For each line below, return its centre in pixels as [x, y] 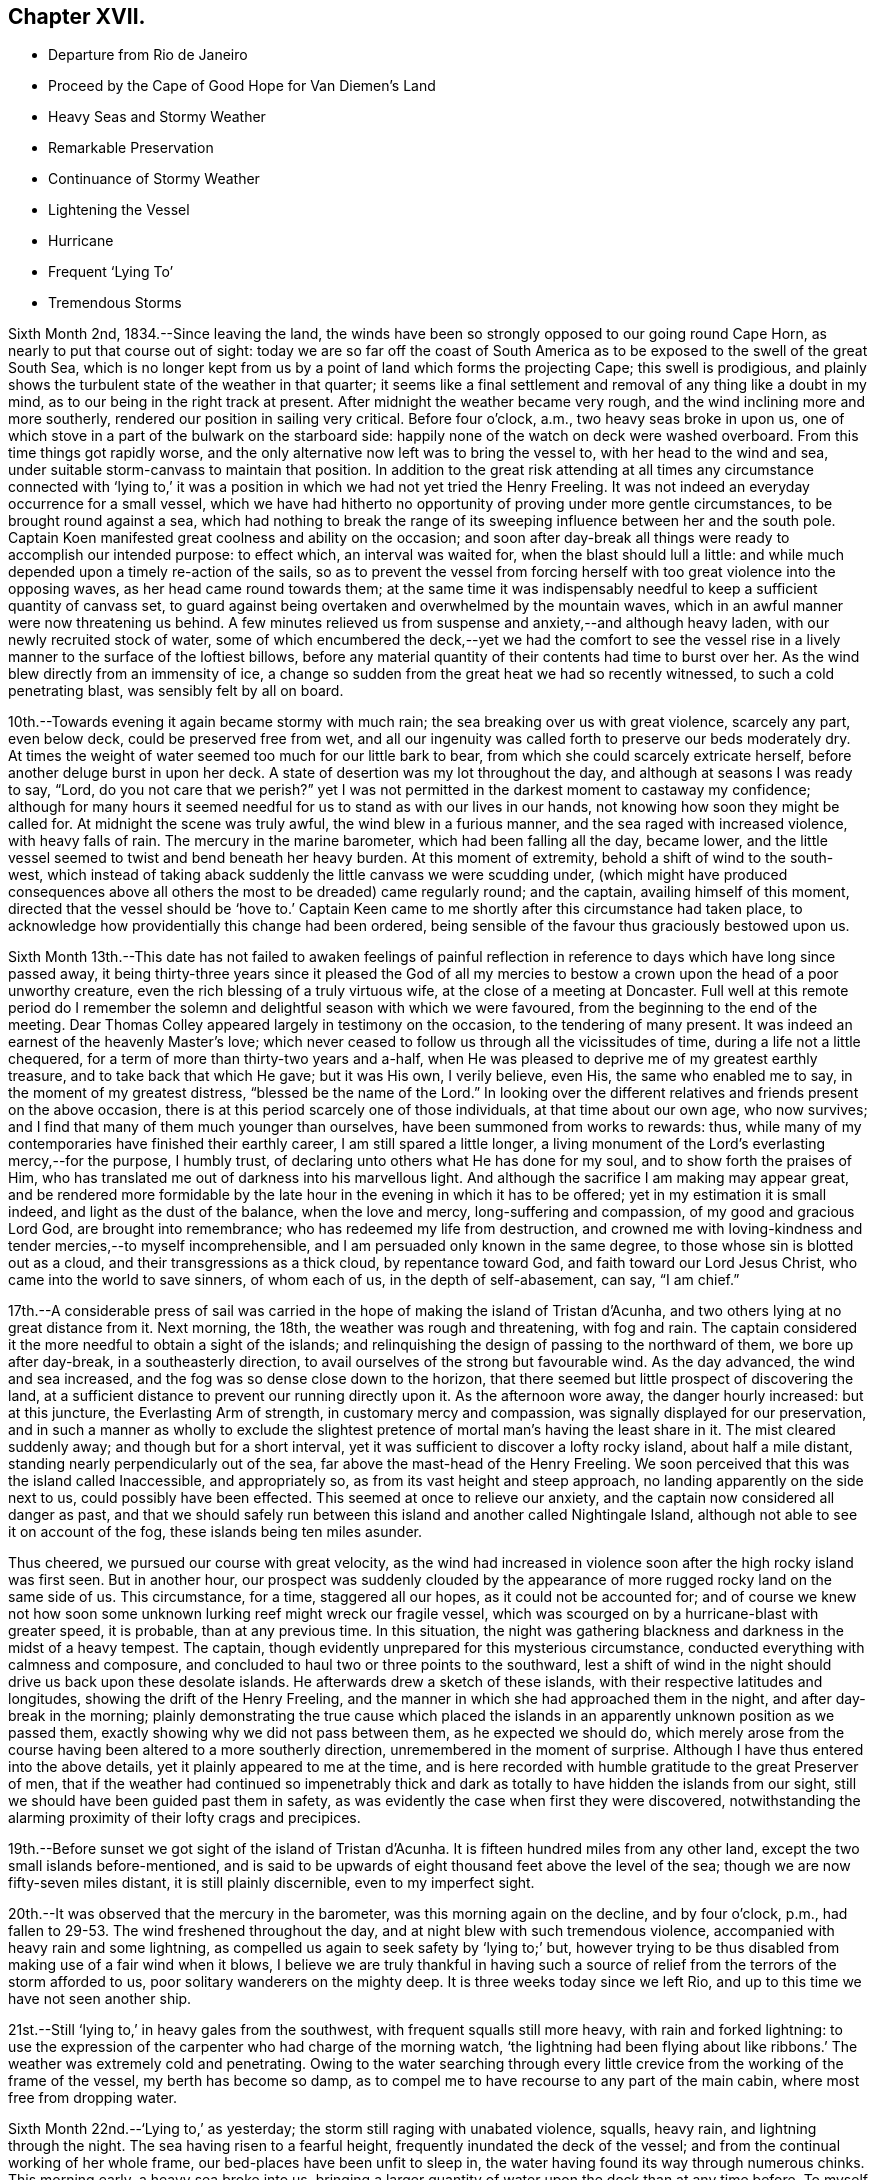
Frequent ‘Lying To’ [111, 272]
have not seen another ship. [100, 1999]
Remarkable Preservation [131, 148]
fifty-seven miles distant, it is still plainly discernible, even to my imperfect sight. [271, 1883]
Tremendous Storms [115, 303]
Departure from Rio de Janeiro [148, 55]
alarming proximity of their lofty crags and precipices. [184, 1818]
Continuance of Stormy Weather [154, 179]
